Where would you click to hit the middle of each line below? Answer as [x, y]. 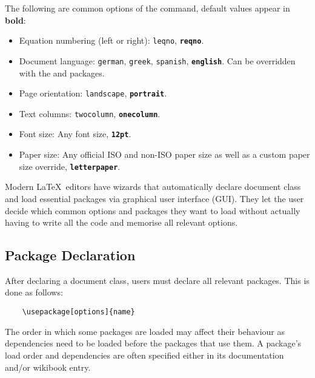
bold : [15, 20]
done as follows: [34, 292]
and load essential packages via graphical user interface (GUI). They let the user [154, 198]
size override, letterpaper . [70, 166]
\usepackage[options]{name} [78, 312]
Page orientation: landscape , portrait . [93, 93]
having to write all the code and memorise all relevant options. [121, 222]
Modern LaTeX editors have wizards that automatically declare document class [153, 187]
